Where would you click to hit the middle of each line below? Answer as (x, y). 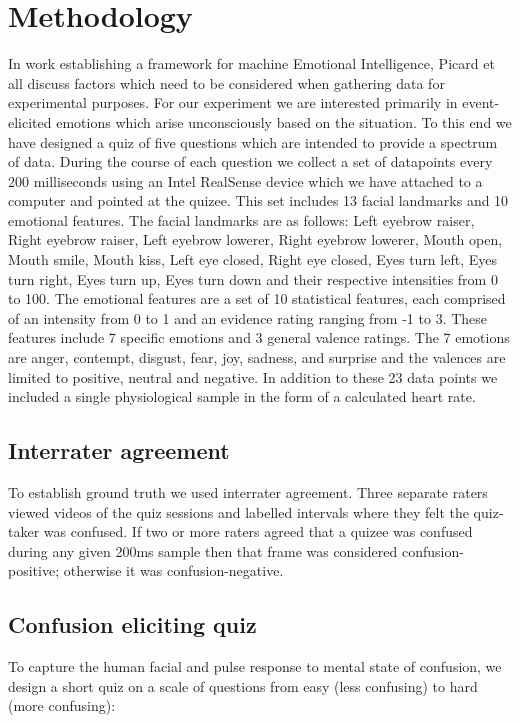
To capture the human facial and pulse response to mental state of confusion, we (255, 666)
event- (481, 102)
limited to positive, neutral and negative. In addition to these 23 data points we (253, 376)
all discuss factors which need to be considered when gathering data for (226, 82)
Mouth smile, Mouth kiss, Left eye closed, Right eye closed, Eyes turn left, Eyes (252, 259)
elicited (30, 121)
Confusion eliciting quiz (132, 624)
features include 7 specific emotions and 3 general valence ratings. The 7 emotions (259, 337)
